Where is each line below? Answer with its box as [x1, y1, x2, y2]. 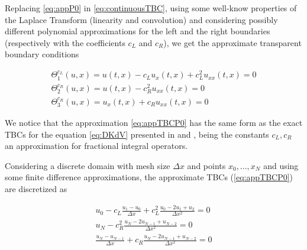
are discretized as [5, 182, 67, 194]
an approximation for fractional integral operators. [5, 139, 188, 152]
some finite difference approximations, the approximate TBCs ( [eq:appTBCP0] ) [5, 171, 293, 183]
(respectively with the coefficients [5, 36, 125, 48]
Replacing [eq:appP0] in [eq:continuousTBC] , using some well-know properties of [5, 2, 297, 14]
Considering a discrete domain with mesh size [5, 159, 170, 171]
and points [187, 159, 226, 171]
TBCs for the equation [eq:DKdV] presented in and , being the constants [5, 128, 269, 140]
